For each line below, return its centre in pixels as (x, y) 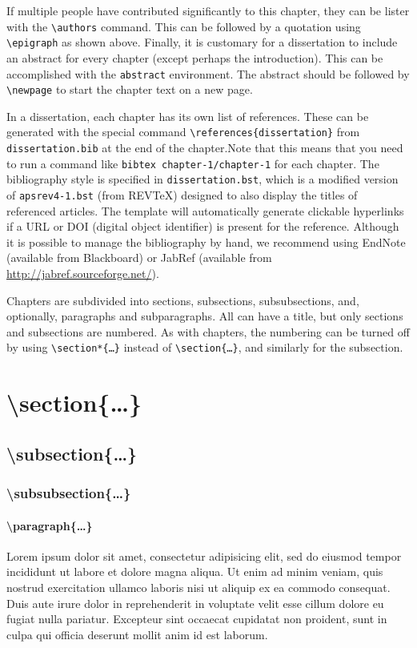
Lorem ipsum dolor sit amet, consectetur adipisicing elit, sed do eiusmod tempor (204, 555)
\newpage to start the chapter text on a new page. (130, 89)
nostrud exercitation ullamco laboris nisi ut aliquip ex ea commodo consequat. (198, 588)
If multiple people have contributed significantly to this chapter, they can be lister (208, 10)
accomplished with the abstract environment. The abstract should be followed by (208, 73)
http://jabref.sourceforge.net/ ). (83, 274)
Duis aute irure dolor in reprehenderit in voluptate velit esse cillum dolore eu (195, 603)
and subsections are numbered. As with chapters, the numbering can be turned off (208, 331)
